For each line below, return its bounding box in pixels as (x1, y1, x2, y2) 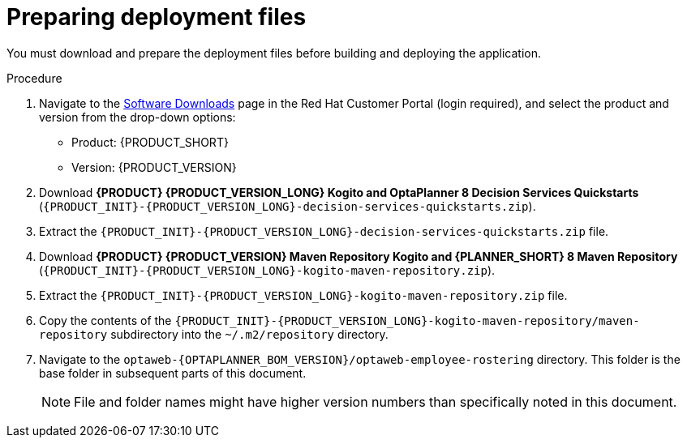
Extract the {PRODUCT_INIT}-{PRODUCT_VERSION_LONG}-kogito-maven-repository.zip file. (39, 288, 568, 302)
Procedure (6, 70, 62, 85)
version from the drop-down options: (39, 109, 236, 124)
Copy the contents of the (39, 313, 172, 327)
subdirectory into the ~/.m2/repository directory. (110, 327, 389, 341)
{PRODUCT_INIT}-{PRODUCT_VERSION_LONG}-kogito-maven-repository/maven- (174, 314, 640, 327)
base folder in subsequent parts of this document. (39, 365, 307, 380)
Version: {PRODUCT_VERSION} (71, 160, 237, 174)
